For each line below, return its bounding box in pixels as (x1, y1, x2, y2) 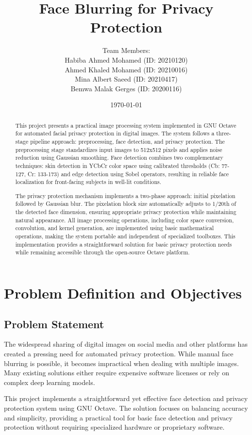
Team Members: (102, 45, 151, 55)
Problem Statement (4, 316, 104, 331)
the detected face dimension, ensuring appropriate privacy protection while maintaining (15, 208, 236, 216)
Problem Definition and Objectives (4, 283, 242, 303)
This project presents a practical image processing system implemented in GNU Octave (15, 121, 236, 129)
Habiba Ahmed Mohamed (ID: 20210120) (65, 54, 188, 65)
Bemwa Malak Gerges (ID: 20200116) (70, 83, 182, 93)
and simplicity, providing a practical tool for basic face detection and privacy (4, 412, 233, 422)
